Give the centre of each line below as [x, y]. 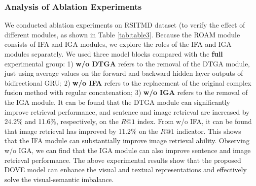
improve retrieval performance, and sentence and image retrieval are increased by [127, 111]
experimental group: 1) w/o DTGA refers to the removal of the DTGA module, [127, 63]
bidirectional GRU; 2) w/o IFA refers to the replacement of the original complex [128, 82]
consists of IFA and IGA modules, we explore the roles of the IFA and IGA [118, 44]
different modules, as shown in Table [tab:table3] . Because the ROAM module [122, 34]
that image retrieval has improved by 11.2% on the [81, 131]
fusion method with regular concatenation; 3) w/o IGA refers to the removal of [126, 92]
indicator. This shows [209, 131]
